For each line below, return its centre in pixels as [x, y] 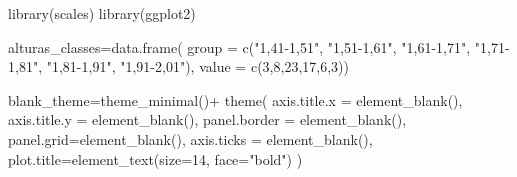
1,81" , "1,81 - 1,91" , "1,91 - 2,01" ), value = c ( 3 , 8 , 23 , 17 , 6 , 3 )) [179, 66]
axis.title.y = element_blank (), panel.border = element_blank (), [207, 119]
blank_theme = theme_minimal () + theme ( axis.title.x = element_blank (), [235, 99]
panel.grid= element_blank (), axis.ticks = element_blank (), [190, 138]
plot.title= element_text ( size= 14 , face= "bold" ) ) [155, 158]
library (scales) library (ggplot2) [102, 13]
